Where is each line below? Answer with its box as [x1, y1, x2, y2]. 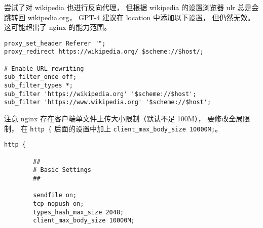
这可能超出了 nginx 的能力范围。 [4, 22, 111, 32]
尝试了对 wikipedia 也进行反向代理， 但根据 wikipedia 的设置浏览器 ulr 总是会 [4, 2, 259, 12]
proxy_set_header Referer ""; [4, 39, 106, 47]
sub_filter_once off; [4, 73, 77, 81]
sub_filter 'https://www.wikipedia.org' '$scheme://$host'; [4, 99, 211, 106]
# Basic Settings [33, 166, 91, 174]
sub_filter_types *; [4, 82, 73, 89]
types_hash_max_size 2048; [33, 208, 124, 216]
